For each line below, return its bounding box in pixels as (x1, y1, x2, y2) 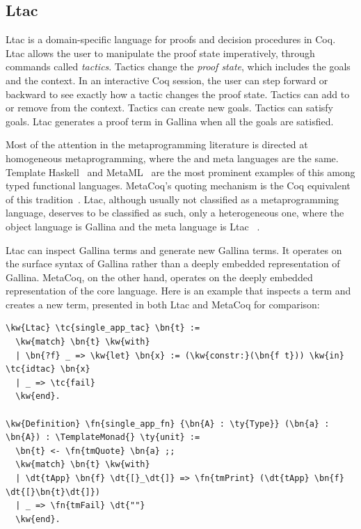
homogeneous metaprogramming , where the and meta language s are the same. (6, 150, 339, 165)
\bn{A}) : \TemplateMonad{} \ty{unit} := (6, 432, 200, 443)
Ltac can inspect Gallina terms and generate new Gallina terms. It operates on (6, 242, 342, 257)
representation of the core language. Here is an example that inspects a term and (6, 283, 351, 298)
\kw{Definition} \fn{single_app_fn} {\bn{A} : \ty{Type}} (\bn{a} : (6, 418, 330, 429)
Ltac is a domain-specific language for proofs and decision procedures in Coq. (6, 32, 336, 47)
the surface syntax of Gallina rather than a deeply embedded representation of (6, 256, 340, 271)
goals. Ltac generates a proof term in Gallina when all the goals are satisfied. (6, 113, 334, 128)
